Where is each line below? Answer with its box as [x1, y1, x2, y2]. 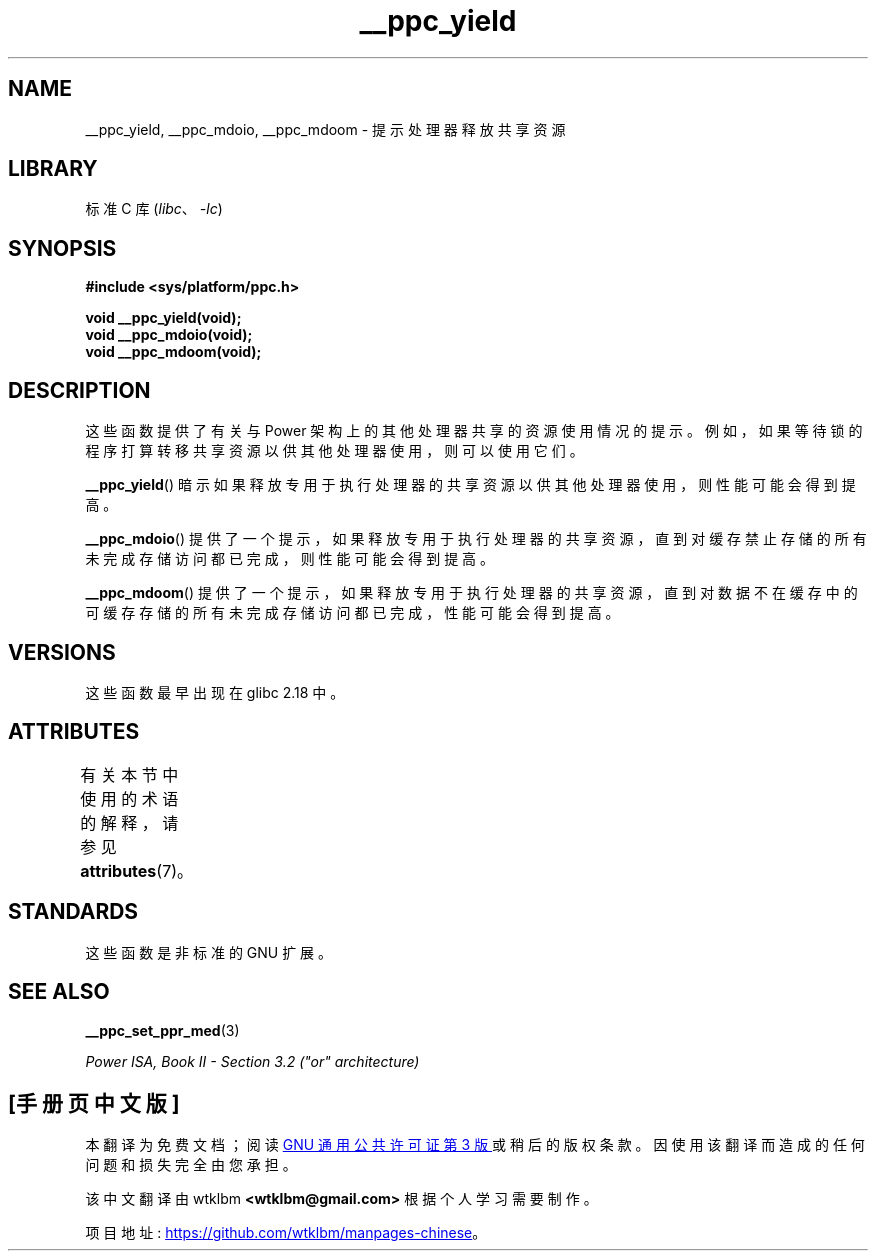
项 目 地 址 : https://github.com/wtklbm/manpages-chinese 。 [85, 1224, 487, 1242]
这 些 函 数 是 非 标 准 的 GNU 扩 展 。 [85, 943, 333, 961]
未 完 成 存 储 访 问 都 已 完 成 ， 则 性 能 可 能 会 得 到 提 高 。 [85, 550, 495, 568]
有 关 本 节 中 [80, 764, 179, 785]
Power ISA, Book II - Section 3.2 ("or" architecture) [85, 1052, 420, 1070]
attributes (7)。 [80, 860, 194, 881]
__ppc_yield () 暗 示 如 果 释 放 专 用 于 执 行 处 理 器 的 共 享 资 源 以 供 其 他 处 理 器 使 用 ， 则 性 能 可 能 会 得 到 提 [85, 476, 856, 494]
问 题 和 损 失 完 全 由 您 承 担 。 [85, 1156, 297, 1174]
